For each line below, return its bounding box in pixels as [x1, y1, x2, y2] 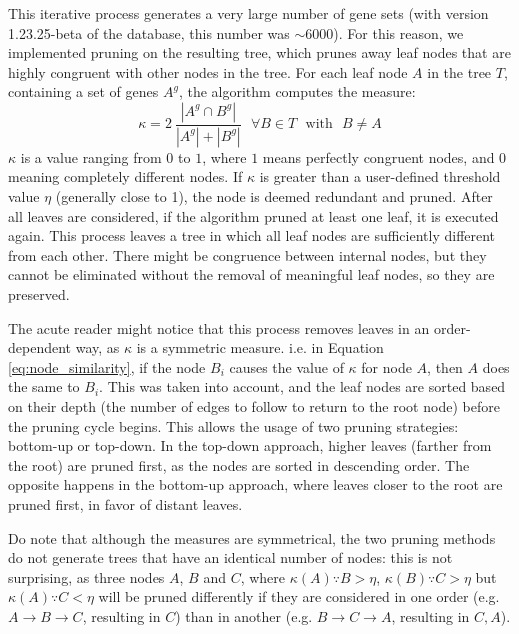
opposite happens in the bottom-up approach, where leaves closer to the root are [8, 474, 503, 495]
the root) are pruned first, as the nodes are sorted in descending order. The [8, 454, 470, 475]
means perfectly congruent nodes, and [262, 146, 495, 167]
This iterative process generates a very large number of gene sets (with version [8, 3, 489, 23]
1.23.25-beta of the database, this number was [8, 22, 290, 43]
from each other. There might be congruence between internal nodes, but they [8, 244, 487, 265]
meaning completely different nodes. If [8, 166, 243, 187]
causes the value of [229, 356, 344, 377]
